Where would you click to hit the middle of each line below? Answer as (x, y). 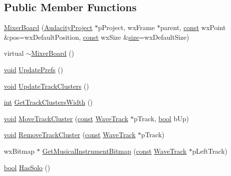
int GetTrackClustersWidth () (48, 102)
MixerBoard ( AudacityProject (48, 27)
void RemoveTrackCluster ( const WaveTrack (70, 135)
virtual (14, 53)
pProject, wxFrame (126, 27)
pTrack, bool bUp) (161, 118)
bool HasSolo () (27, 167)
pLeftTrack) (210, 151)
